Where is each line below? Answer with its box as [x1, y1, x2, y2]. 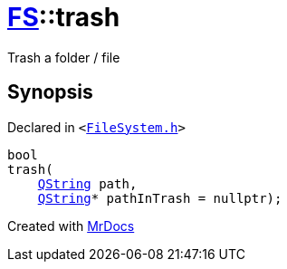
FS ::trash [7, 2, 120, 33]
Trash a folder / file [7, 49, 120, 65]
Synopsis [7, 81, 93, 104]
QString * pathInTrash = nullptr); [37, 190, 282, 206]
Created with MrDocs [7, 217, 135, 234]
